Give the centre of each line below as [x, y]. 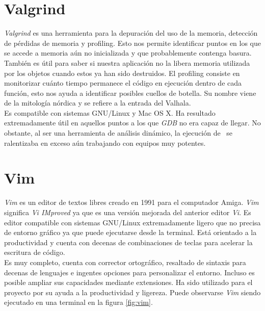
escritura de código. [35, 252]
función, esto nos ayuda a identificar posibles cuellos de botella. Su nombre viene [130, 93]
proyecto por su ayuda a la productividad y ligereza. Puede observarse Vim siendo [132, 292]
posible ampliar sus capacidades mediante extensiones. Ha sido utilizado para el [128, 282]
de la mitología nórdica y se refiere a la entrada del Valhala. [98, 103]
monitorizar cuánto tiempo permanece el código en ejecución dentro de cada [123, 83]
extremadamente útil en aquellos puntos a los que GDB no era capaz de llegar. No [132, 123]
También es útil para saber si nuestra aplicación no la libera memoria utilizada [127, 62]
